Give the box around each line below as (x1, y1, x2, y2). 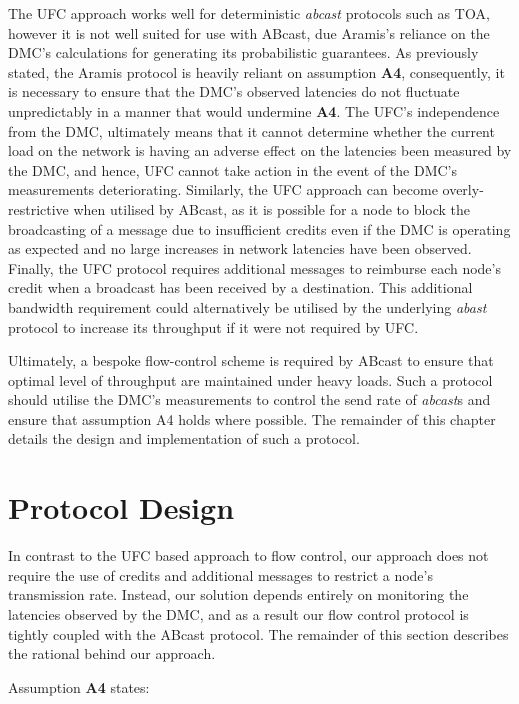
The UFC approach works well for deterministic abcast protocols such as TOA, (8, 3, 490, 23)
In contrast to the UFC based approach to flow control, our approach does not (8, 545, 489, 566)
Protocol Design (8, 487, 235, 528)
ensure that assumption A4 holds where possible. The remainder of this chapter (8, 408, 496, 429)
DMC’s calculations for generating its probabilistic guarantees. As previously (8, 42, 479, 63)
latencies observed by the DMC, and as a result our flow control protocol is (8, 603, 469, 624)
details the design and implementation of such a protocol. (8, 428, 360, 449)
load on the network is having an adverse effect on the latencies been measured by (8, 140, 512, 161)
